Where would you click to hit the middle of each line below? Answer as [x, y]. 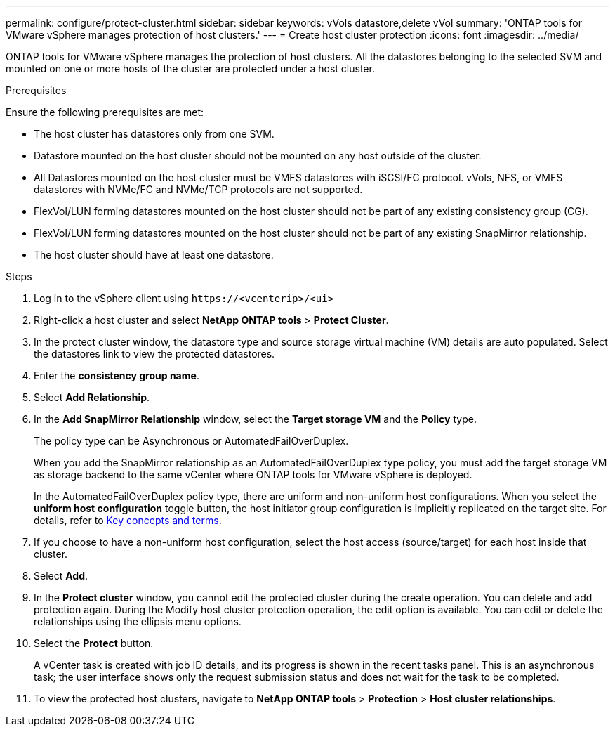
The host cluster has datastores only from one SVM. [154, 134]
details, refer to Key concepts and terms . [128, 520]
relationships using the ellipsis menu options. [138, 621]
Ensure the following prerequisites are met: [105, 112]
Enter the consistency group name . [117, 375]
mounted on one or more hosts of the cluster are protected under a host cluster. [190, 68]
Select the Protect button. [94, 643]
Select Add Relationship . [92, 397]
